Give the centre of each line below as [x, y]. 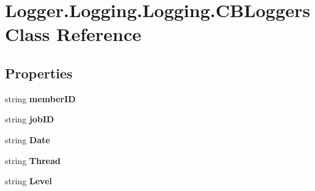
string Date [28, 139]
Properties [39, 73]
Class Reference [73, 34]
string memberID [40, 98]
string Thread [33, 160]
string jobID [30, 119]
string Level [28, 181]
